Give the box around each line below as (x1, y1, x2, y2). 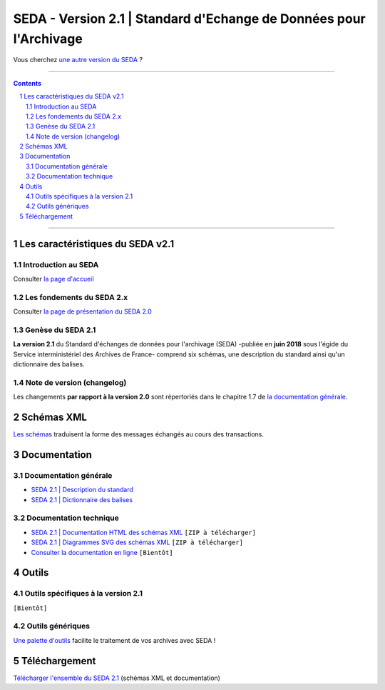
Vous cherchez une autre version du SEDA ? (13, 56, 143, 64)
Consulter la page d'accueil (13, 274, 94, 283)
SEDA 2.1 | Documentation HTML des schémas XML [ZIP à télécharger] (31, 528, 257, 536)
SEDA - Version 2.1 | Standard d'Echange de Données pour (13, 11, 366, 26)
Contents (13, 79, 42, 87)
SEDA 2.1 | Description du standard (31, 486, 133, 494)
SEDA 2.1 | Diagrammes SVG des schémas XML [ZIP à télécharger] (31, 538, 244, 546)
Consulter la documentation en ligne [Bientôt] (31, 548, 174, 556)
